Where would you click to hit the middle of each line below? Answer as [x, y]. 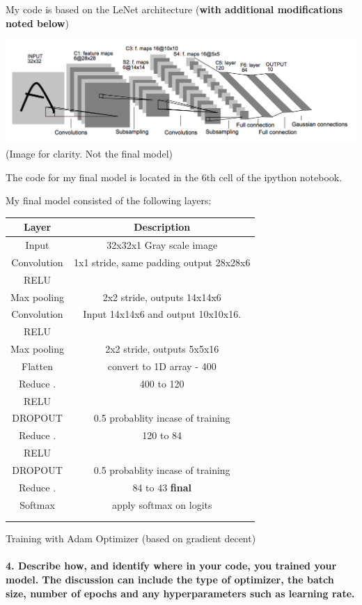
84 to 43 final [162, 487]
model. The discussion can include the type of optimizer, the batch [170, 580]
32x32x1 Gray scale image [162, 245]
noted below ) [37, 23]
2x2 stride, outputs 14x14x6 [162, 297]
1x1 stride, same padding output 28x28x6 [162, 262]
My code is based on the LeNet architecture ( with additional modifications [174, 9]
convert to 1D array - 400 [162, 366]
